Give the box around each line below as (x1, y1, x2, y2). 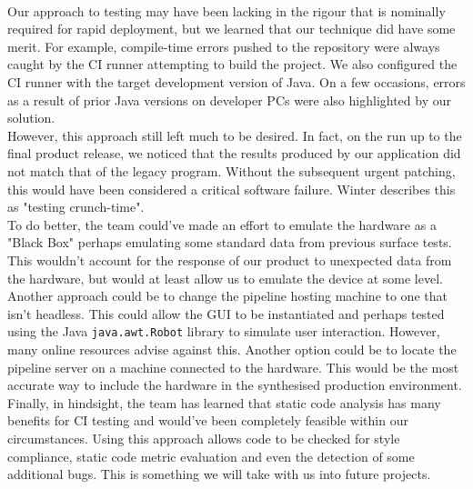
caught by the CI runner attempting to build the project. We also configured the (7, 55, 458, 74)
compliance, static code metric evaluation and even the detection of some (7, 446, 415, 465)
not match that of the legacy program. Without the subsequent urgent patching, (7, 161, 456, 180)
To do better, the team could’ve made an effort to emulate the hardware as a (7, 215, 437, 234)
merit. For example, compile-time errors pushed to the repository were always (7, 36, 440, 55)
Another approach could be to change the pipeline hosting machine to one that (7, 286, 448, 305)
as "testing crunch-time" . (7, 197, 145, 216)
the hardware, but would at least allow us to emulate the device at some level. (7, 268, 443, 287)
